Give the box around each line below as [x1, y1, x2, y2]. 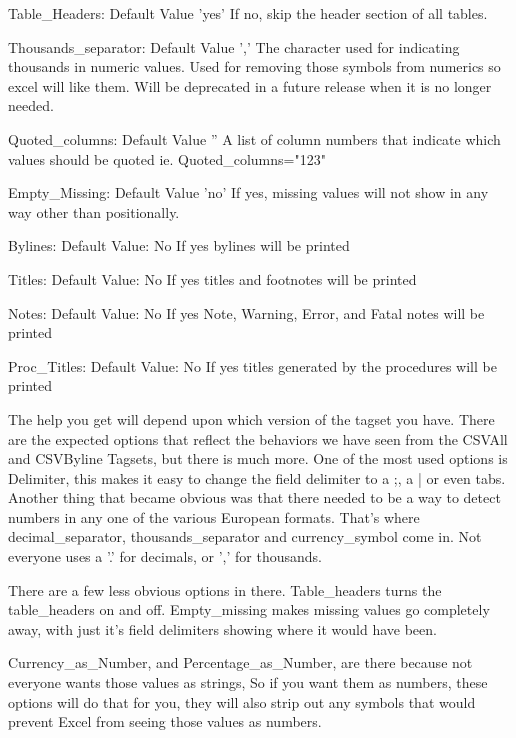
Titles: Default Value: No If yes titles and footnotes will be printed [8, 268, 417, 289]
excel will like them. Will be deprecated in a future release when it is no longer [8, 75, 492, 96]
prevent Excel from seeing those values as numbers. [8, 711, 322, 732]
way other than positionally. [8, 201, 180, 222]
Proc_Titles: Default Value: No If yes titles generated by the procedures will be [8, 355, 497, 376]
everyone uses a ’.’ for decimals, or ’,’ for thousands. [8, 546, 322, 567]
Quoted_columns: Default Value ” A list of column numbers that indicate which [8, 128, 501, 149]
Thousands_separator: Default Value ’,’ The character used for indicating [8, 36, 460, 57]
